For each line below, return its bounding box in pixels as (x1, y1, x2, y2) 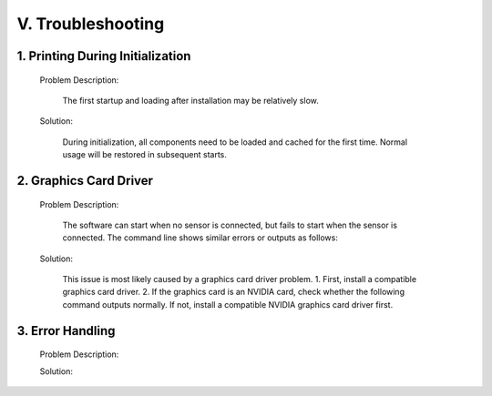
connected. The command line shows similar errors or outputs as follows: (62, 232, 339, 243)
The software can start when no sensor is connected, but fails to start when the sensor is (62, 219, 398, 230)
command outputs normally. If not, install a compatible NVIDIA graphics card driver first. (62, 299, 394, 310)
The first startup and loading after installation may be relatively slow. (62, 95, 319, 106)
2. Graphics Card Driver (16, 173, 154, 188)
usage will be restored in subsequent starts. (62, 149, 228, 160)
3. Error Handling (16, 323, 116, 339)
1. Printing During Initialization (16, 48, 191, 64)
